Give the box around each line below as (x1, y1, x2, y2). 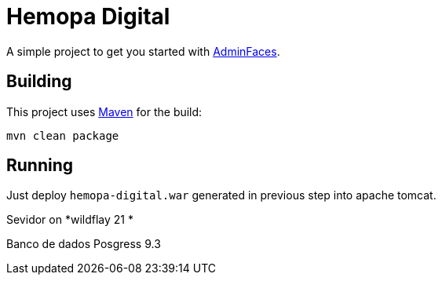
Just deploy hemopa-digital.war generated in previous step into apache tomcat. (6, 188, 437, 203)
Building (6, 71, 72, 92)
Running (6, 155, 74, 176)
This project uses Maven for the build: (6, 104, 203, 119)
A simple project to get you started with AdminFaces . (6, 44, 280, 58)
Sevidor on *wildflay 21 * (6, 213, 133, 227)
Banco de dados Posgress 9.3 (6, 237, 161, 251)
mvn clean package (6, 129, 119, 142)
